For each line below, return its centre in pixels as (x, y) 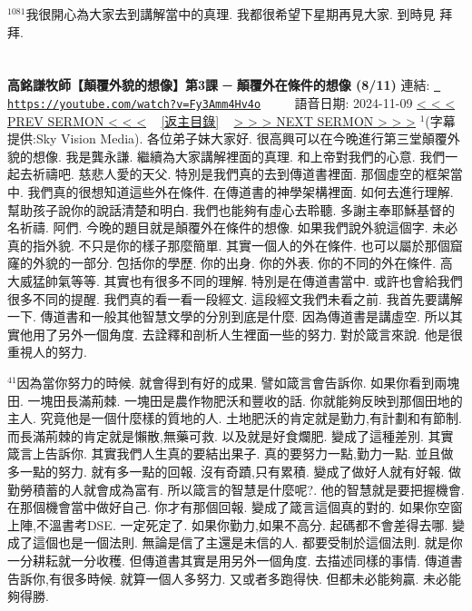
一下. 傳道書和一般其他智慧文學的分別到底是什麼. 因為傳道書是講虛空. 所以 (229, 316)
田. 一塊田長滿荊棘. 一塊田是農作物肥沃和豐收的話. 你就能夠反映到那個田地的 (235, 400)
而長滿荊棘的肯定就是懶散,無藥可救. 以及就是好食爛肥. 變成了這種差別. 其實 (231, 435)
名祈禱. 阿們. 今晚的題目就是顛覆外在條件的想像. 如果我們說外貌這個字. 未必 (233, 227)
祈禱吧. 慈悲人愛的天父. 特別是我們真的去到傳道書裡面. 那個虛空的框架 (241, 174)
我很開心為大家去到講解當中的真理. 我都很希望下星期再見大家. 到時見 (231, 14)
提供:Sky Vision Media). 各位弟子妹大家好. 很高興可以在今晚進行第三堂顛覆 (227, 138)
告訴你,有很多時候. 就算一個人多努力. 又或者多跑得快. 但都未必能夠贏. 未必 (228, 578)
